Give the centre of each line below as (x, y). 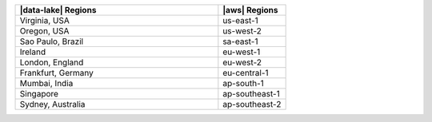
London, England (52, 62)
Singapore (39, 94)
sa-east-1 (240, 41)
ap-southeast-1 (251, 94)
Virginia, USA (44, 20)
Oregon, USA (44, 31)
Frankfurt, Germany (56, 73)
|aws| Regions (250, 10)
